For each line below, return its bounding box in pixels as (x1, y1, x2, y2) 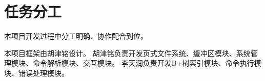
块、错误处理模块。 (4, 67, 69, 78)
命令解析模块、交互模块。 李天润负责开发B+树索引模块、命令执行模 (32, 58, 261, 68)
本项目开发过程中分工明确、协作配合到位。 (4, 31, 148, 41)
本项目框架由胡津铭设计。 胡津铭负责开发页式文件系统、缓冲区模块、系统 (4, 47, 251, 58)
